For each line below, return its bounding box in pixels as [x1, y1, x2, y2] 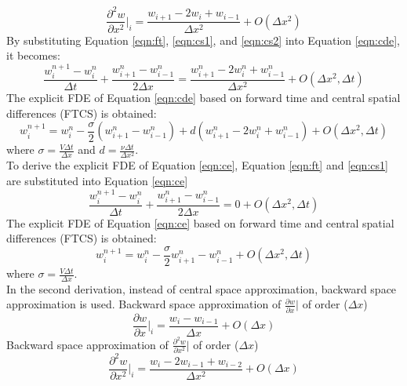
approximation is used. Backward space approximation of [6, 296, 282, 312]
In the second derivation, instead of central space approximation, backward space [6, 280, 397, 297]
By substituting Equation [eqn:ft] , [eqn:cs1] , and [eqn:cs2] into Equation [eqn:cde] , [6, 31, 400, 48]
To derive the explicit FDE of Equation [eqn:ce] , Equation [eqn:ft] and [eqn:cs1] [6, 157, 388, 173]
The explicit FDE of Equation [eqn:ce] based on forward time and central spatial [6, 214, 394, 231]
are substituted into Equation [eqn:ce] [6, 172, 188, 188]
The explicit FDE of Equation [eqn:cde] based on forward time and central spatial [6, 89, 401, 106]
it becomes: [6, 47, 60, 64]
